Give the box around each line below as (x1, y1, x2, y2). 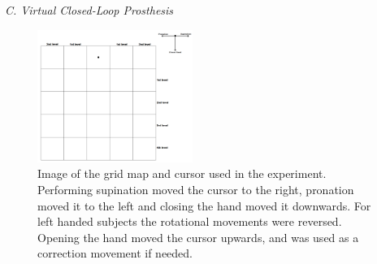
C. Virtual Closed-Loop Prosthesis (5, 2, 174, 18)
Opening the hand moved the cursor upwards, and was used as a (37, 228, 359, 245)
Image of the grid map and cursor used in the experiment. (37, 165, 327, 182)
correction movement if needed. (37, 245, 193, 262)
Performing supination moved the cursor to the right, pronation (37, 181, 354, 197)
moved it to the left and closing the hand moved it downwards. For (37, 197, 371, 214)
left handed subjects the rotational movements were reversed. (37, 213, 342, 230)
